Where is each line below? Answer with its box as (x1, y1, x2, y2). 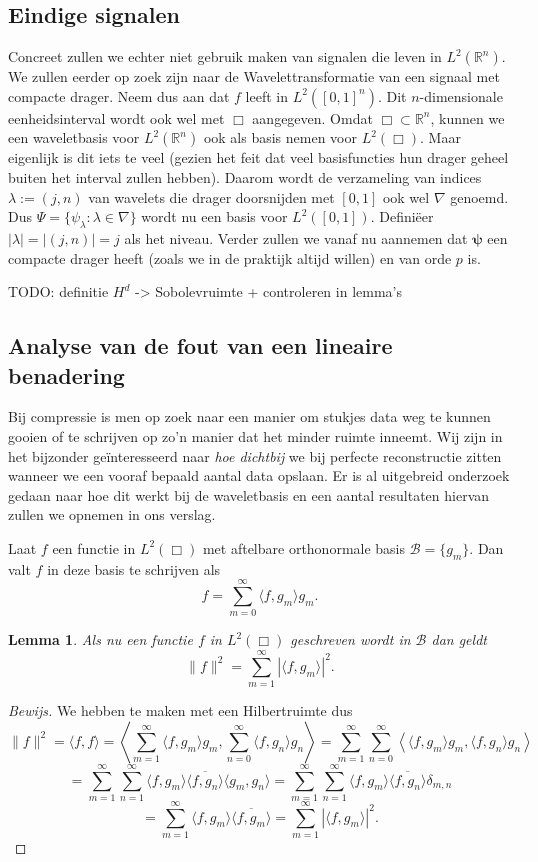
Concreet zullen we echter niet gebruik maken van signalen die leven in (8, 46, 442, 67)
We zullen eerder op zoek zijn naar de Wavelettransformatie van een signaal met (8, 66, 500, 87)
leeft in (245, 85, 289, 106)
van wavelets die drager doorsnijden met (88, 186, 335, 207)
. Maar (420, 127, 461, 148)
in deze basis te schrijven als (47, 558, 221, 579)
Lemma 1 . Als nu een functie (8, 629, 193, 650)
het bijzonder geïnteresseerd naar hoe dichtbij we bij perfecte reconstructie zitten (8, 445, 502, 466)
